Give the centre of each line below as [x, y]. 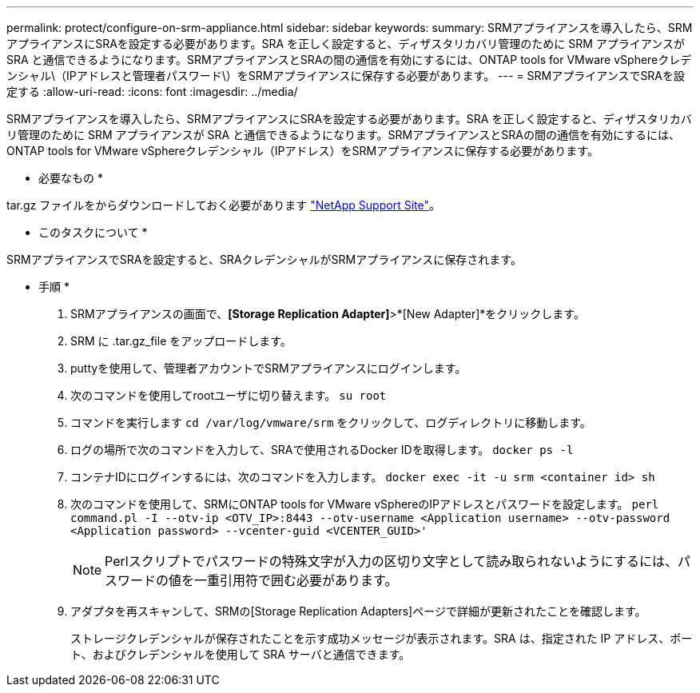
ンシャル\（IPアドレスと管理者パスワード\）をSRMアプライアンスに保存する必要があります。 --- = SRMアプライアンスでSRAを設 [346, 76]
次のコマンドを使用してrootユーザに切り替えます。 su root [229, 395]
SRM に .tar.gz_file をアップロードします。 [181, 341]
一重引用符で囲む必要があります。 [296, 580]
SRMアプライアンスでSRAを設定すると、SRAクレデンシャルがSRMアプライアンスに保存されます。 [264, 259]
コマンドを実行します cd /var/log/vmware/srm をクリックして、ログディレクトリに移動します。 [331, 422]
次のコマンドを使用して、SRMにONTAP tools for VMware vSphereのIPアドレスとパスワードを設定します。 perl [365, 504]
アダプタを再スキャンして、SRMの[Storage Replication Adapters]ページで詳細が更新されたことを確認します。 [358, 611]
